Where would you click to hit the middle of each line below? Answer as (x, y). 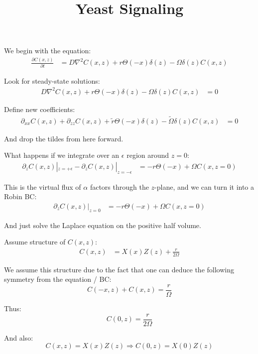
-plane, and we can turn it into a (204, 186)
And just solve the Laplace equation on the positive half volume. (103, 225)
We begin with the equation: (48, 51)
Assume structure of (35, 242)
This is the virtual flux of (43, 186)
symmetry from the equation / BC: (58, 279)
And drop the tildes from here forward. (64, 138)
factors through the (119, 186)
